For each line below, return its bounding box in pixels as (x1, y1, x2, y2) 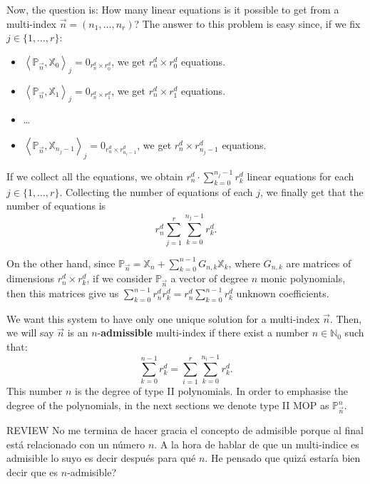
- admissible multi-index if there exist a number (97, 325, 309, 340)
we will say (6, 325, 54, 340)
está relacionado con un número (6, 436, 145, 451)
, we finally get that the (260, 184, 364, 199)
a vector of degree (170, 271, 248, 286)
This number (6, 383, 63, 398)
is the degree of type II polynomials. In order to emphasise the (75, 383, 349, 398)
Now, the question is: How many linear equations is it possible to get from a (6, 2, 339, 16)
